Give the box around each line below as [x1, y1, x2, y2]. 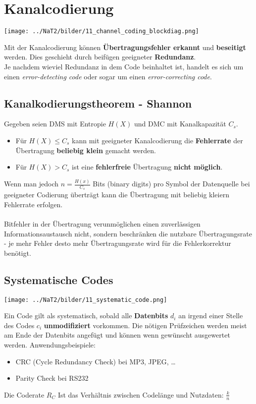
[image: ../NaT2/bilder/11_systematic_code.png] [4, 296, 167, 303]
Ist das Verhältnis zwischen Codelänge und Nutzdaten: [57, 389, 224, 400]
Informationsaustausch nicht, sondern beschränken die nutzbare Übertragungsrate [4, 228, 252, 238]
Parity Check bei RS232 [15, 373, 89, 383]
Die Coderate [4, 389, 45, 400]
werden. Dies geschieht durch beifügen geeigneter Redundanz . [4, 52, 196, 62]
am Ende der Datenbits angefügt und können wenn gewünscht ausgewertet [4, 330, 230, 340]
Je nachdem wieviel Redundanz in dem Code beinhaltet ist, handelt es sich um [4, 61, 244, 71]
